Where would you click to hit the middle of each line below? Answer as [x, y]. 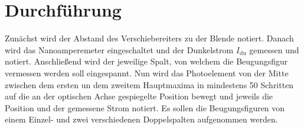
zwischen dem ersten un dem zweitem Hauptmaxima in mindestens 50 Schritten [149, 84]
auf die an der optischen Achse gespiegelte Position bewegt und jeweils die [139, 96]
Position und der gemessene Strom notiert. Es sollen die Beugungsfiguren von [145, 107]
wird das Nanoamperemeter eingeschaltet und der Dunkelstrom [119, 49]
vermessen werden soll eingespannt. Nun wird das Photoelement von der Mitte [147, 72]
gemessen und [274, 49]
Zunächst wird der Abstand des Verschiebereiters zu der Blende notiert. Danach [149, 38]
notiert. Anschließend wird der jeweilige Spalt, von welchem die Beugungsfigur [146, 61]
